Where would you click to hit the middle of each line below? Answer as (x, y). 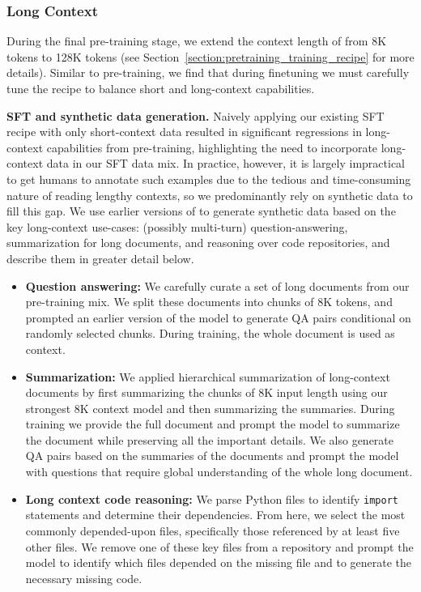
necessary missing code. (84, 578)
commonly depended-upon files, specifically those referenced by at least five (213, 530)
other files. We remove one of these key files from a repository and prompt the (219, 546)
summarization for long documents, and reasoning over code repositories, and (198, 243)
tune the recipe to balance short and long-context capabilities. (161, 88)
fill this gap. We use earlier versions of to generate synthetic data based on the (201, 211)
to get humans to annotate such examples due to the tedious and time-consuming (209, 179)
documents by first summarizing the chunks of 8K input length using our (206, 392)
